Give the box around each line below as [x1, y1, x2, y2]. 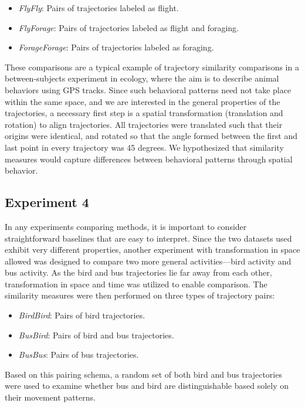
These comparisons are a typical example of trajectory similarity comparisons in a [5, 60, 299, 73]
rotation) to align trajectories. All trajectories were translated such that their [5, 118, 283, 130]
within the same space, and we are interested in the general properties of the [5, 95, 280, 107]
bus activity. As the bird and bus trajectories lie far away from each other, [5, 266, 272, 279]
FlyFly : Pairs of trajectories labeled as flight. [18, 2, 179, 13]
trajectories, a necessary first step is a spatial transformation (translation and [5, 107, 283, 119]
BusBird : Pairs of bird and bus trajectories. [18, 328, 174, 341]
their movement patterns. [5, 391, 96, 403]
